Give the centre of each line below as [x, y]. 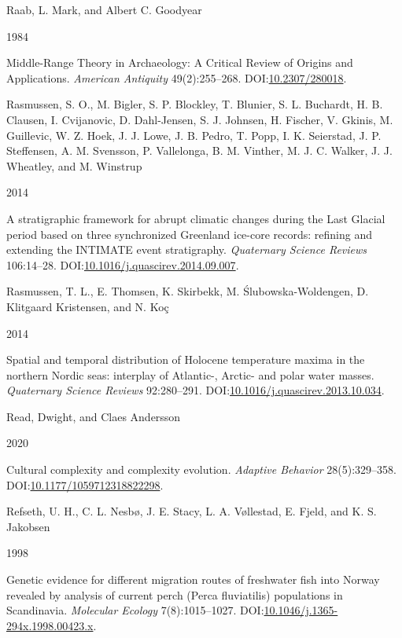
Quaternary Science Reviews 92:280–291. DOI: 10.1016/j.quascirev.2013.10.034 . [195, 390]
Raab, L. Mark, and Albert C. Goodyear [104, 9]
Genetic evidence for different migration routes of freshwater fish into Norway [193, 579]
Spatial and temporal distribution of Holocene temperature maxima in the [186, 359]
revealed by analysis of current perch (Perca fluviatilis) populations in [175, 594]
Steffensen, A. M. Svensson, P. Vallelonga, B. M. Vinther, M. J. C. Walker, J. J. [199, 150]
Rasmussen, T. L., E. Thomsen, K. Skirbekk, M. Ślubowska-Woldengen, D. [188, 291]
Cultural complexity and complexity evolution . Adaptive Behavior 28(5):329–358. [201, 469]
